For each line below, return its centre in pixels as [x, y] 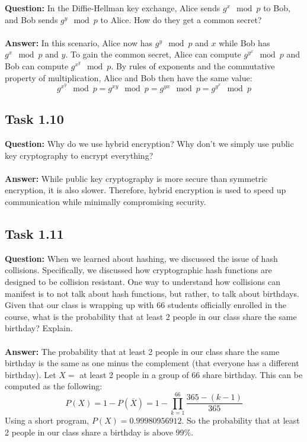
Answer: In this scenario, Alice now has [79, 42]
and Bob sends [31, 19]
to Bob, [277, 8]
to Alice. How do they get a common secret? [181, 19]
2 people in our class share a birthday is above [89, 432]
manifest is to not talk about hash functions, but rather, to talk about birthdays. [152, 293]
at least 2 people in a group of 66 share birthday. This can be [191, 374]
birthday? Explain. [39, 328]
